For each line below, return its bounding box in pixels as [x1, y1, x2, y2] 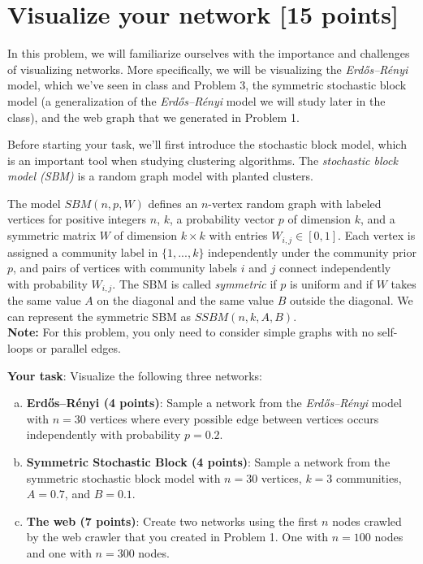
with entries [209, 227, 268, 244]
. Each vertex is [338, 227, 416, 244]
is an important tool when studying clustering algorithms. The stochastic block [7, 151, 398, 168]
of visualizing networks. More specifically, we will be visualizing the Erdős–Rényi [7, 60, 408, 77]
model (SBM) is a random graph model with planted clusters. [7, 167, 313, 184]
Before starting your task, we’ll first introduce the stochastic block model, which [7, 136, 407, 153]
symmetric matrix [7, 227, 97, 244]
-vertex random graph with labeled [208, 194, 382, 211]
